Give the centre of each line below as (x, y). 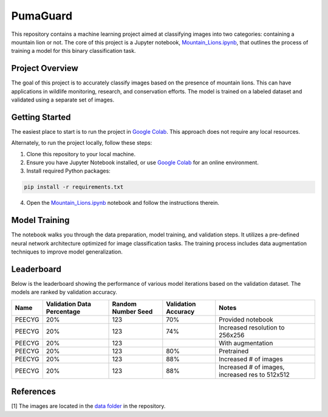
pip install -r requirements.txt (74, 187)
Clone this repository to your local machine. (81, 154)
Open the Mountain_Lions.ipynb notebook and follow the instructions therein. (123, 203)
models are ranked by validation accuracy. (64, 292)
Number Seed (132, 311)
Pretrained (234, 351)
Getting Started (41, 117)
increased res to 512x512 (254, 374)
